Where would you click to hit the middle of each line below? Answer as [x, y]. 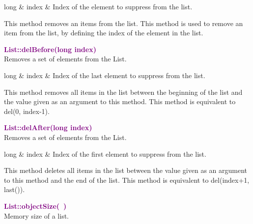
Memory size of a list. [37, 215]
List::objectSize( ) [35, 206]
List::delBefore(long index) [50, 49]
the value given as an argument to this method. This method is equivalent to [120, 101]
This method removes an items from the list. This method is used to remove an [124, 23]
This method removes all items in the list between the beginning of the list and [123, 92]
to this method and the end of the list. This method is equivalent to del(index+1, [127, 180]
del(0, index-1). [27, 111]
